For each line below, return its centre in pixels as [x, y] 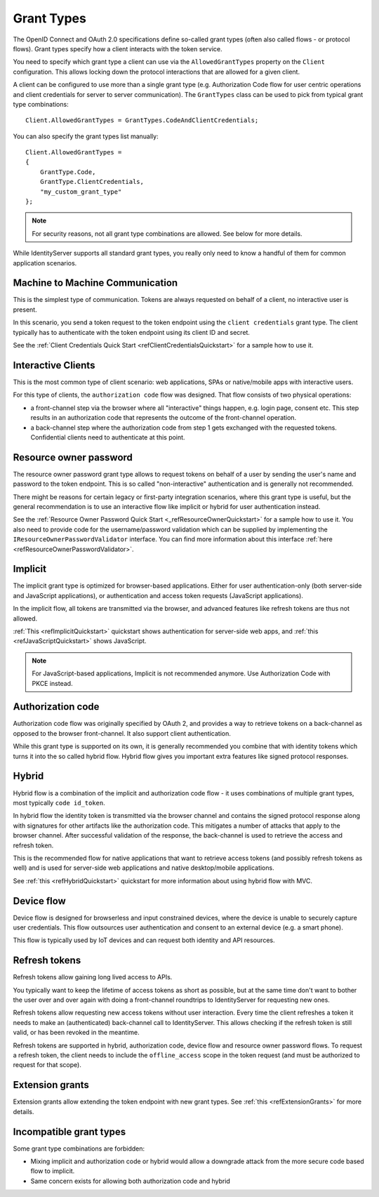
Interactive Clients [54, 365]
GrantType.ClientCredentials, [92, 182]
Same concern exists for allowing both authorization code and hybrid [131, 1181]
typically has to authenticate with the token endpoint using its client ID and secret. [132, 332]
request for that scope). [47, 1065]
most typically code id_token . [59, 802]
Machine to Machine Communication [95, 283]
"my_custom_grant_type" [81, 192]
